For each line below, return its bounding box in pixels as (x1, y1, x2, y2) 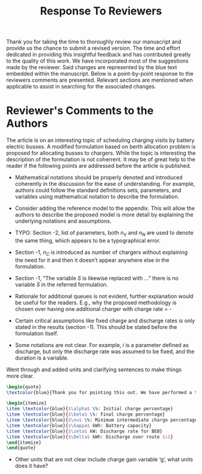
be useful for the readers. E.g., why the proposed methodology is (14, 299, 177, 306)
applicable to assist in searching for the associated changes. (6, 83, 156, 90)
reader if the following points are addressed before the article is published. (6, 162, 191, 170)
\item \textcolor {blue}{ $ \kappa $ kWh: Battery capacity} (6, 422, 152, 428)
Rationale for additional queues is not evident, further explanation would (14, 292, 194, 300)
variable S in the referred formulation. (14, 281, 108, 288)
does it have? (14, 462, 49, 470)
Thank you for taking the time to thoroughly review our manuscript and (6, 38, 182, 46)
